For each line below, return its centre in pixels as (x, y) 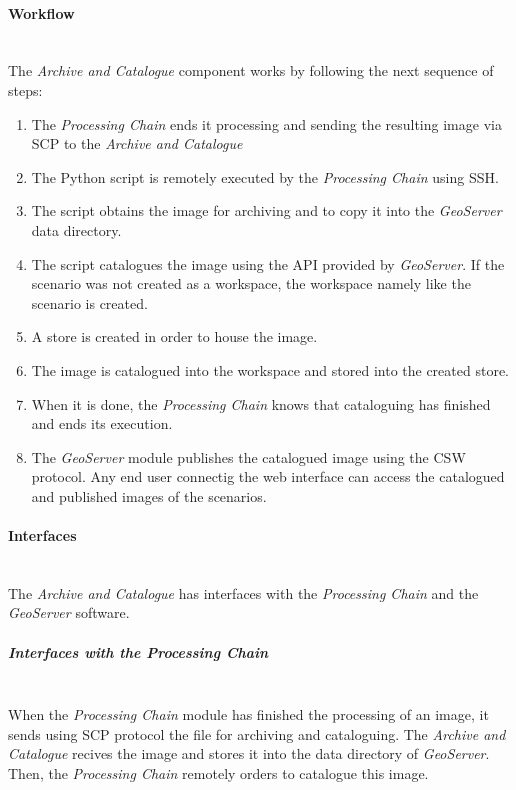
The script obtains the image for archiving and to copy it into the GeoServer (266, 210)
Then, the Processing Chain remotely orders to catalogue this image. (218, 773)
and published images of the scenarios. (149, 495)
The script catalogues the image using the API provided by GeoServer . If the (268, 263)
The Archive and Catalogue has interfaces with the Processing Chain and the (243, 592)
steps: (25, 89)
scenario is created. (89, 302)
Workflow (41, 12)
